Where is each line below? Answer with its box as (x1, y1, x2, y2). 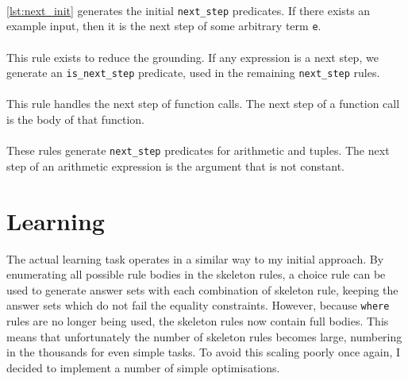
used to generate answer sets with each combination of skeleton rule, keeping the (6, 281, 398, 298)
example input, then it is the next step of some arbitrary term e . (6, 17, 321, 34)
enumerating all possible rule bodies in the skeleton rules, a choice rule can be (6, 266, 386, 283)
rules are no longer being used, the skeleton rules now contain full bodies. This (6, 312, 389, 329)
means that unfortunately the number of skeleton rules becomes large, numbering (6, 328, 402, 344)
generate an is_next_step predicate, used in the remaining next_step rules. (6, 64, 380, 81)
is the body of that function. (6, 110, 144, 127)
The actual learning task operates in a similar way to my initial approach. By (6, 250, 384, 267)
